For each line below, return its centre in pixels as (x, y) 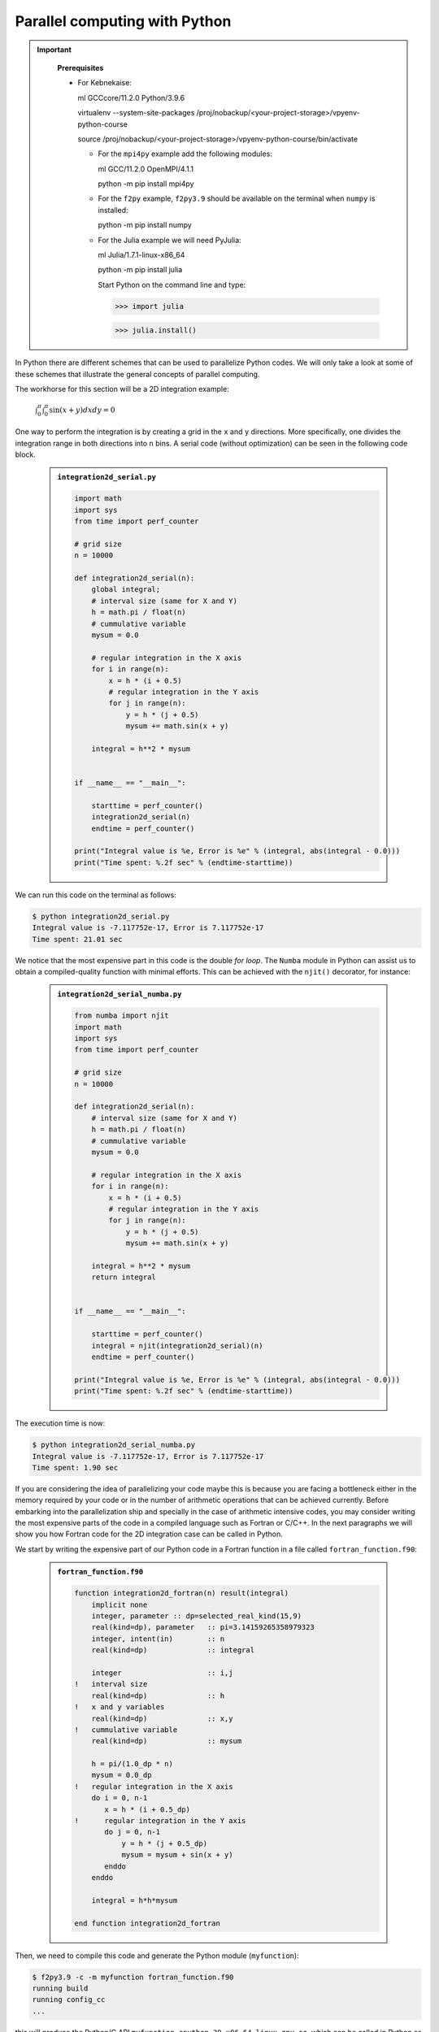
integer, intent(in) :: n (158, 1639)
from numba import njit (122, 1016)
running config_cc (69, 2000)
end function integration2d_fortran (148, 1923)
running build (60, 1988)
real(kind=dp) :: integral (173, 1650)
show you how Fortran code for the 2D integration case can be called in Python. (149, 1534)
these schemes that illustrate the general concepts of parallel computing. (137, 374)
